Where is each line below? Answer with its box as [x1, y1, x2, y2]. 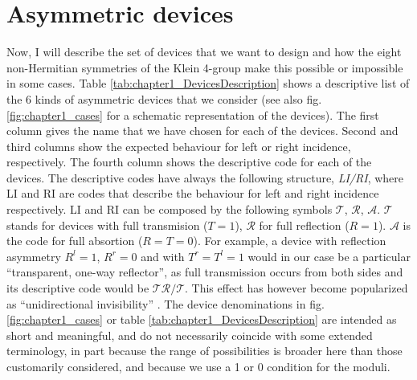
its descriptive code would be [6, 280, 149, 296]
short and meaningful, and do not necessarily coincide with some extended [6, 326, 373, 343]
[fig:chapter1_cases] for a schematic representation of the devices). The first [6, 106, 379, 123]
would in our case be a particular [247, 247, 411, 264]
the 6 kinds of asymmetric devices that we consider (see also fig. [6, 90, 322, 107]
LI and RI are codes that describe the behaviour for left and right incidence [6, 185, 379, 202]
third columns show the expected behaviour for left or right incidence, [6, 137, 351, 154]
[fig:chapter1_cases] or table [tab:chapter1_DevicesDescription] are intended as [6, 311, 397, 328]
